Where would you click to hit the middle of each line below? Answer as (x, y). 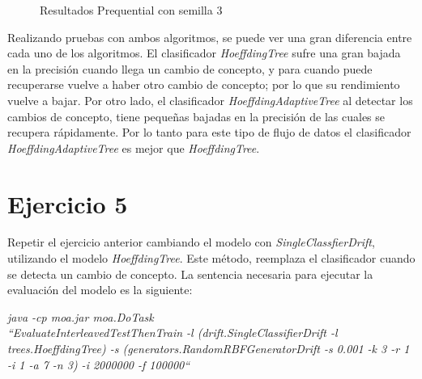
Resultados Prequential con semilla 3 (131, 10)
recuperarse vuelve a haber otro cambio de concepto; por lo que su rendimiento (204, 84)
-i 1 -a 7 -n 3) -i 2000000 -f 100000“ (99, 364)
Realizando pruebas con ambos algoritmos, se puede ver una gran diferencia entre (210, 37)
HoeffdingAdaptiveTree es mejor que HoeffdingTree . (134, 147)
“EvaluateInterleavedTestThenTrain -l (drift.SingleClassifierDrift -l (173, 333)
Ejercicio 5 (68, 203)
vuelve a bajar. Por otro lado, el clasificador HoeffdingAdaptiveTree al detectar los (210, 100)
